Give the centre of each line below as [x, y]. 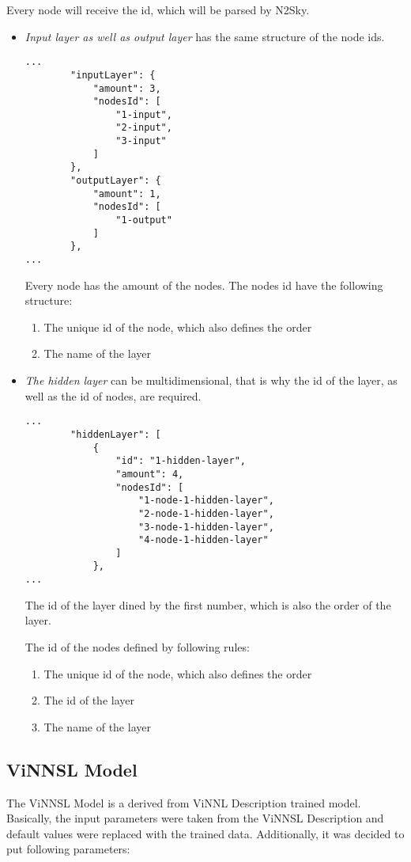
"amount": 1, [127, 194]
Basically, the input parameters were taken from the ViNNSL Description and [195, 818]
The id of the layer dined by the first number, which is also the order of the [208, 604]
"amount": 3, [127, 88]
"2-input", [144, 128]
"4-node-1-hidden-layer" [203, 540]
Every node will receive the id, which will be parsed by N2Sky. [158, 9]
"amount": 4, [150, 474]
